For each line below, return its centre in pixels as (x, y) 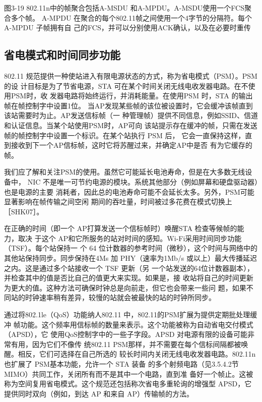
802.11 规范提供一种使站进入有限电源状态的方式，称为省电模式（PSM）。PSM (131, 75)
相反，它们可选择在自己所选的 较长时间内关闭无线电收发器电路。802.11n (137, 354)
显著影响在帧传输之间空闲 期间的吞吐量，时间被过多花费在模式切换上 (118, 202)
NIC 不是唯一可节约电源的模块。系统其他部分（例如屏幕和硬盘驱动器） (143, 181)
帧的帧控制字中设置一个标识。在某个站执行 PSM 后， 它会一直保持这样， (125, 135)
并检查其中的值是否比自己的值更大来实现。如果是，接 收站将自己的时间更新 (129, 278)
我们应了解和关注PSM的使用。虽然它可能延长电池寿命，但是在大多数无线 (125, 172)
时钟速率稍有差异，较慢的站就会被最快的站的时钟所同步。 (120, 297)
